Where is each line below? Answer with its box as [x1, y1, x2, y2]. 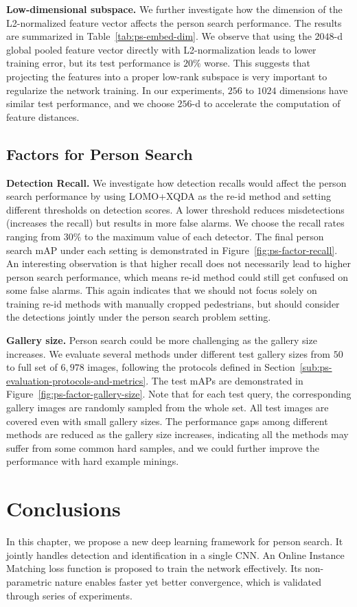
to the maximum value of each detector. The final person [84, 229, 324, 243]
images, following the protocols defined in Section [87, 360, 295, 374]
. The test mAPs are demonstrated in [146, 373, 303, 387]
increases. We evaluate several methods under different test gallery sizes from [6, 346, 331, 360]
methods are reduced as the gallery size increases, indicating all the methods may [6, 427, 349, 442]
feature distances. [6, 109, 80, 124]
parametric [6, 574, 52, 588]
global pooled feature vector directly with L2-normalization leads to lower [6, 42, 316, 56]
